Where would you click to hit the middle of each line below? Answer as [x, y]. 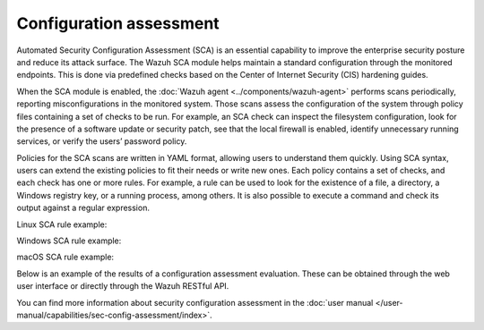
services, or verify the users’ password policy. [102, 141]
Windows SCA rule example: [69, 241]
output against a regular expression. [83, 208]
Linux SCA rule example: [62, 224]
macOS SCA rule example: [65, 257]
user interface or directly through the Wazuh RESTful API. [123, 286]
